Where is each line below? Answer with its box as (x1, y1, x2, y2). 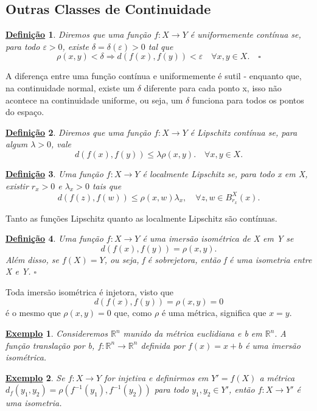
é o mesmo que (5, 306, 61, 319)
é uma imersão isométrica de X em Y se (142, 232, 294, 245)
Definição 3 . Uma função (5, 167, 103, 180)
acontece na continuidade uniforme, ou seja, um (5, 93, 183, 106)
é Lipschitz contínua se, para (190, 125, 298, 138)
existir (5, 179, 29, 192)
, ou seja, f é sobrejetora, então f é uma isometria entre (104, 253, 312, 265)
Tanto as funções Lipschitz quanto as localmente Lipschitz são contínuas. (5, 211, 277, 224)
